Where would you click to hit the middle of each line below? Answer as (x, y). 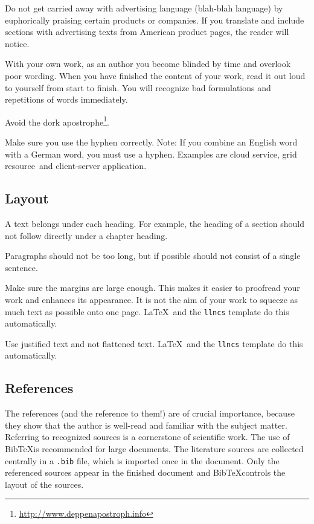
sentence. (21, 267)
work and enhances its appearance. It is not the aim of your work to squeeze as (152, 299)
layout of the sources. (44, 484)
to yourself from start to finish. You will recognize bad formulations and (138, 87)
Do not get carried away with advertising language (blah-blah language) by (144, 8)
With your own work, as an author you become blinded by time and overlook (148, 64)
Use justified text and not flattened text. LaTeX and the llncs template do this (154, 343)
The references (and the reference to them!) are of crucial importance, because (150, 413)
